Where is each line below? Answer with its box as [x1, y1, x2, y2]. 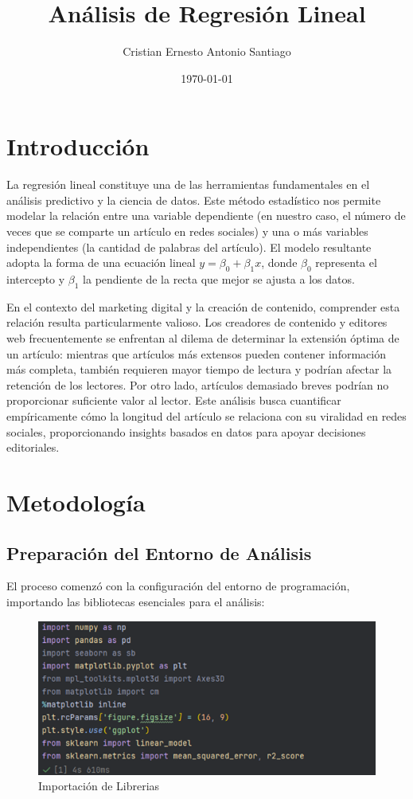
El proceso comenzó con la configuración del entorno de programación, [6, 578, 350, 594]
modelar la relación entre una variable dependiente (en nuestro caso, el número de [6, 207, 406, 224]
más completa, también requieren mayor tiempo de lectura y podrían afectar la [6, 361, 392, 378]
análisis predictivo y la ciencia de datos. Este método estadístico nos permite [6, 191, 381, 208]
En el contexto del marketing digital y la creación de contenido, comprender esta [6, 298, 400, 315]
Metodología [6, 485, 146, 518]
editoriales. [6, 439, 60, 456]
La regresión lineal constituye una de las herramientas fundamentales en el [6, 176, 370, 193]
